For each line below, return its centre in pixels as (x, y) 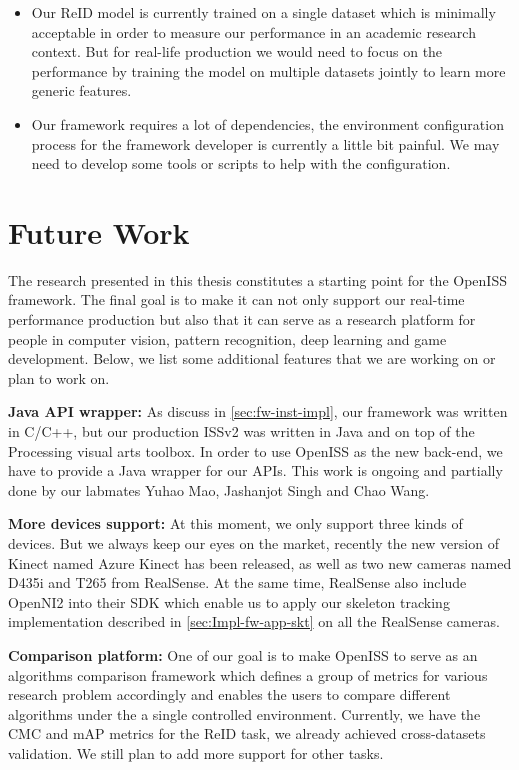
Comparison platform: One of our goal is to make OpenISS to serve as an (243, 654)
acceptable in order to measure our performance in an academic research (253, 31)
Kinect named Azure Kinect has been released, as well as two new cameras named (260, 562)
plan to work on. (59, 377)
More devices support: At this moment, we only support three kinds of (235, 523)
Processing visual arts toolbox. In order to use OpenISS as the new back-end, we (255, 450)
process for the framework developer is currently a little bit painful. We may (265, 143)
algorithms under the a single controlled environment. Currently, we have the (244, 713)
